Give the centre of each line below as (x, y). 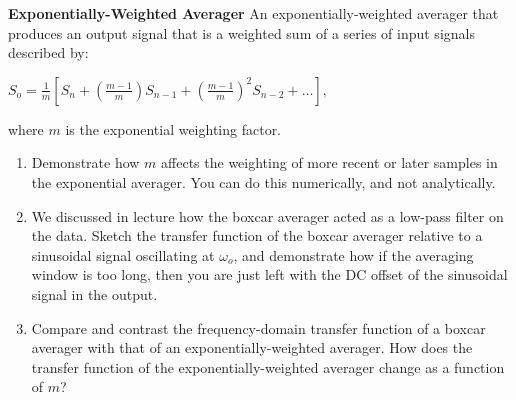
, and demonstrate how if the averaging (353, 254)
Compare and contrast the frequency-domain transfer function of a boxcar (258, 327)
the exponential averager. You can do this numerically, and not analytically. (263, 181)
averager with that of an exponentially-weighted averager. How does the (252, 347)
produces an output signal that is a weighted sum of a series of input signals (241, 32)
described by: (48, 52)
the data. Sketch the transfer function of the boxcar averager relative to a (257, 235)
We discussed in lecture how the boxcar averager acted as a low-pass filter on (267, 215)
